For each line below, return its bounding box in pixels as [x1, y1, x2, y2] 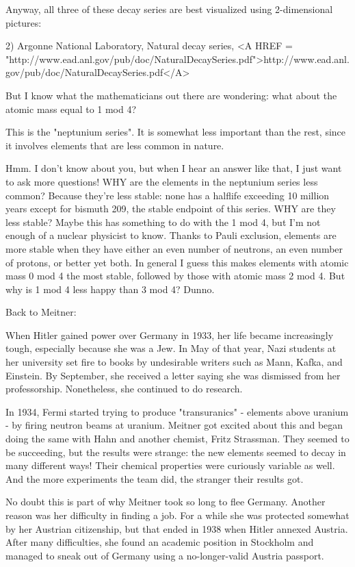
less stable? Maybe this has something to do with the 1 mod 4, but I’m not [5, 214, 321, 229]
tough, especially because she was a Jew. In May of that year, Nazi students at [5, 341, 337, 355]
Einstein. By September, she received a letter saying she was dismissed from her [5, 368, 341, 382]
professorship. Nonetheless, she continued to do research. [5, 381, 243, 396]
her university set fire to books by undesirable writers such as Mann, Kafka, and [5, 355, 343, 369]
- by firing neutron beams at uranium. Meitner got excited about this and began [5, 418, 343, 432]
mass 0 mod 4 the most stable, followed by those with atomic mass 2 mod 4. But [5, 268, 345, 283]
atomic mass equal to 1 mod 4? [5, 101, 137, 116]
